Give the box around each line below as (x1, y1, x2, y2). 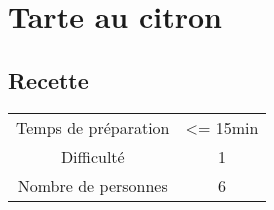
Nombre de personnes (17, 173, 168, 197)
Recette (8, 64, 89, 95)
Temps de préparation (16, 115, 170, 139)
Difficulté (60, 144, 125, 168)
